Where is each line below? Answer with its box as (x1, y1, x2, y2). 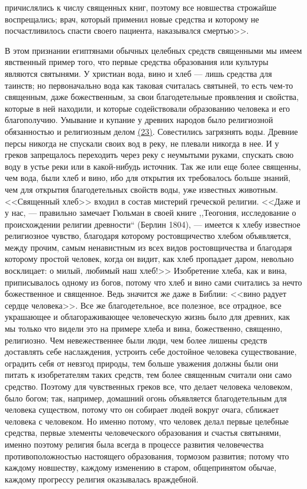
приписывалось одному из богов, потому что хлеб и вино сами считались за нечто (5, 276, 302, 288)
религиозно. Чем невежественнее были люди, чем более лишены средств (5, 333, 267, 346)
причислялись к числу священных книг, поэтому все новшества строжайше (5, 1, 277, 13)
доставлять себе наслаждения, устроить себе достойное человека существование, (5, 345, 297, 358)
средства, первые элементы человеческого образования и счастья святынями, (5, 426, 282, 439)
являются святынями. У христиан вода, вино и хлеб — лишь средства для (5, 67, 272, 79)
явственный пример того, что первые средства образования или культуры (5, 56, 269, 68)
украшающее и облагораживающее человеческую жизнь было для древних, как (5, 310, 290, 323)
